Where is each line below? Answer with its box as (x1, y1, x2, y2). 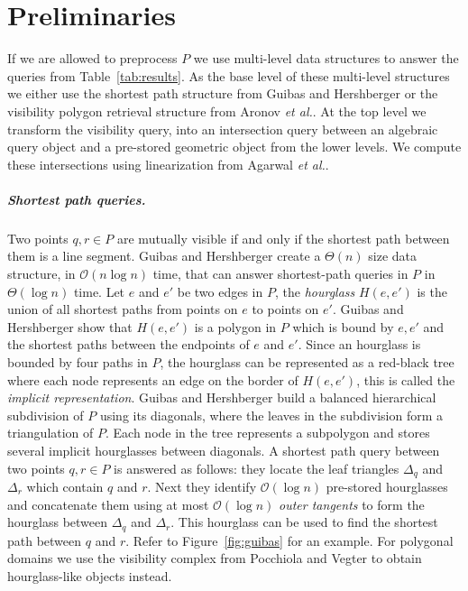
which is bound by (292, 317, 394, 336)
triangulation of (7, 423, 94, 442)
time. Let (73, 282, 125, 300)
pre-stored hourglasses (326, 477, 448, 496)
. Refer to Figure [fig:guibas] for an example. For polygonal (125, 531, 454, 549)
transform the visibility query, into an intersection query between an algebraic (7, 119, 438, 138)
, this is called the (356, 370, 455, 389)
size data (368, 246, 418, 265)
